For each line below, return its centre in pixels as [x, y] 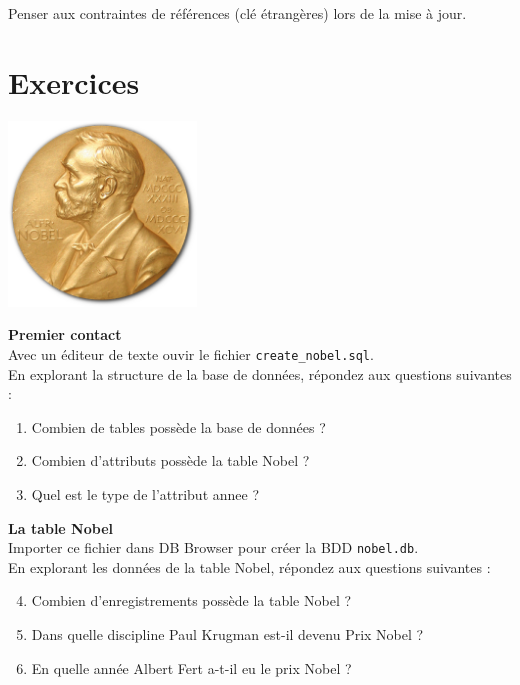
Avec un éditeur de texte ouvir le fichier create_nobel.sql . [191, 353]
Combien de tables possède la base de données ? [178, 426]
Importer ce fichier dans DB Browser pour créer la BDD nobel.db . [213, 547]
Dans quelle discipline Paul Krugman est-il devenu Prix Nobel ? [227, 634]
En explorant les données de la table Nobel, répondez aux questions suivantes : [249, 566]
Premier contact [65, 334]
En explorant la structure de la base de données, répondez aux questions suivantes [260, 373]
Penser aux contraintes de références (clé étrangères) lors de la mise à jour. [237, 13]
